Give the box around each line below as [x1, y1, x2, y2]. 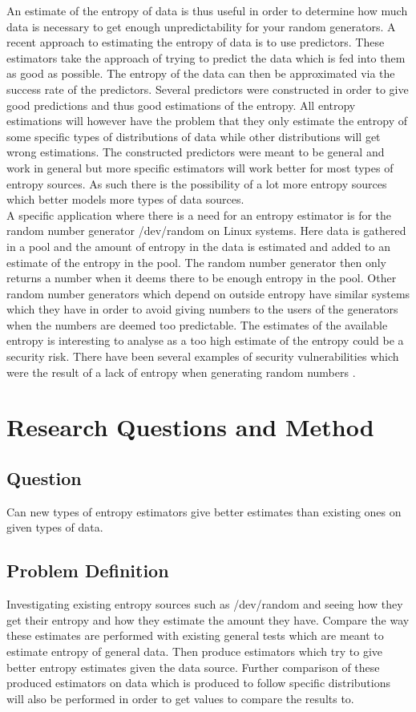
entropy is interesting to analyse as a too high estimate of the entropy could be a [6, 332, 404, 349]
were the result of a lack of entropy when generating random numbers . [6, 363, 356, 380]
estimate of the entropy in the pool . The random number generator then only [6, 253, 386, 270]
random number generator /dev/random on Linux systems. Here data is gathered [6, 222, 406, 239]
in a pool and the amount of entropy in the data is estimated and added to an [6, 237, 390, 254]
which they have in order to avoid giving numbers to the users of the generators [6, 301, 398, 318]
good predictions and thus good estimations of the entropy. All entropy [6, 96, 356, 113]
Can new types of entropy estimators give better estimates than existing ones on [6, 503, 402, 520]
